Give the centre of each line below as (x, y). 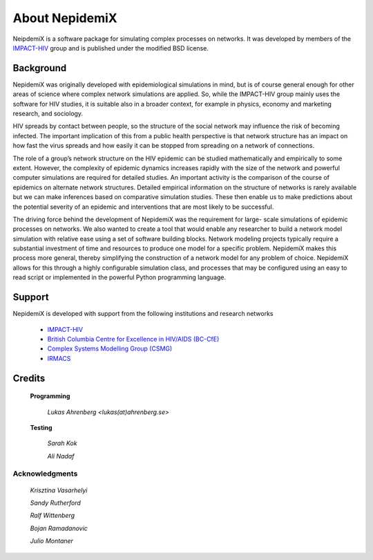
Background (40, 68)
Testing (41, 427)
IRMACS (59, 358)
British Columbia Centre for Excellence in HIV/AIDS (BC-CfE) (133, 339)
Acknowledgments (45, 474)
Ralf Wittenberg (52, 516)
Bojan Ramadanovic (59, 528)
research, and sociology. (48, 113)
